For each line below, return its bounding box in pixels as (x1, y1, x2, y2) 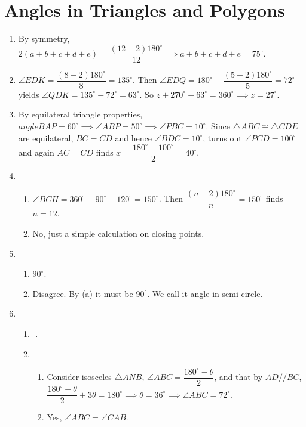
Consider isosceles (47, 370, 112, 383)
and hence (115, 131, 152, 144)
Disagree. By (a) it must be (32, 287, 133, 299)
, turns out (203, 131, 242, 144)
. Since (206, 120, 230, 132)
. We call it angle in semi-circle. (147, 287, 263, 299)
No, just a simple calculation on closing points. (32, 227, 204, 240)
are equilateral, (18, 131, 74, 144)
